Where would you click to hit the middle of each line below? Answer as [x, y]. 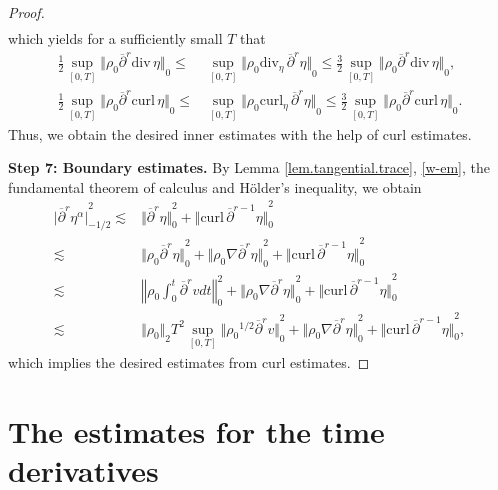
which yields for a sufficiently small [115, 38]
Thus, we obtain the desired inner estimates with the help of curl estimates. [240, 133]
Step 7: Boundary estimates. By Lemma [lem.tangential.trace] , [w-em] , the [249, 167]
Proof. [26, 12]
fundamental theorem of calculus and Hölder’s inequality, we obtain [215, 186]
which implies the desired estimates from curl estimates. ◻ [189, 361]
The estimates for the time [196, 430]
